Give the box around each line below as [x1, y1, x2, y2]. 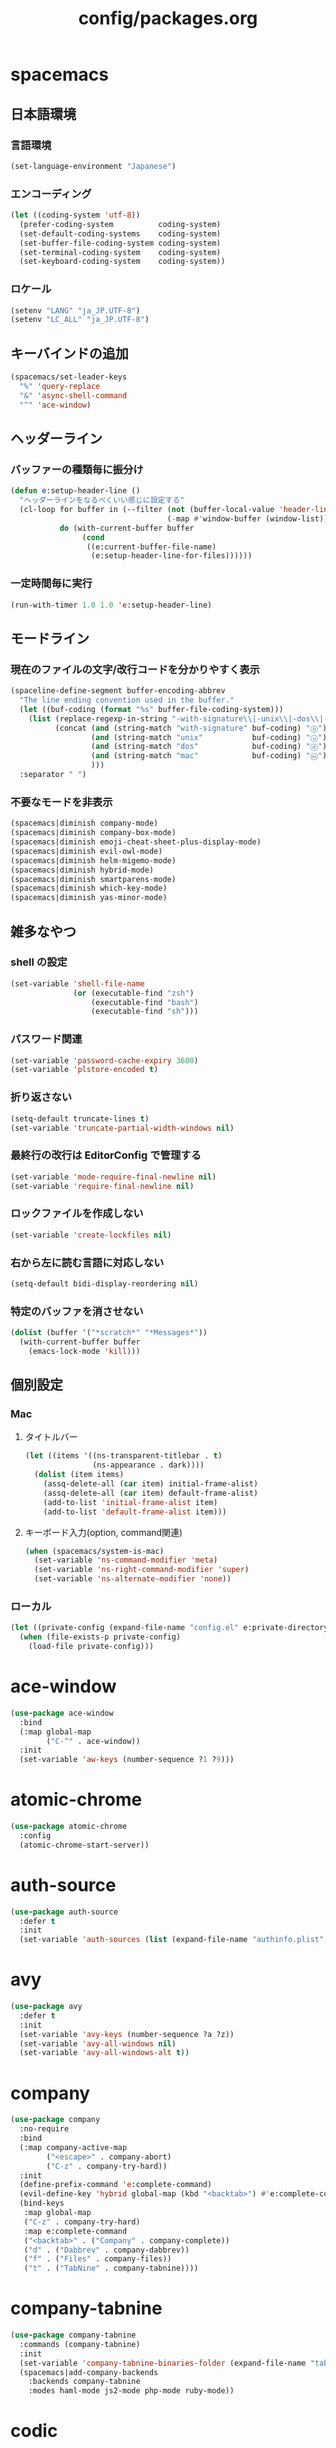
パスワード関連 [10, 1032, 83, 1046]
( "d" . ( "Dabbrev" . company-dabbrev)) [23, 2245, 190, 2255]
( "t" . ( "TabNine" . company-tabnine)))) [23, 2263, 199, 2274]
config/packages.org [78, 7, 258, 30]
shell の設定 [10, 955, 68, 969]
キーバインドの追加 [10, 345, 129, 362]
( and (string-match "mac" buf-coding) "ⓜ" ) [90, 751, 328, 761]
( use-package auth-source [10, 1907, 118, 1917]
